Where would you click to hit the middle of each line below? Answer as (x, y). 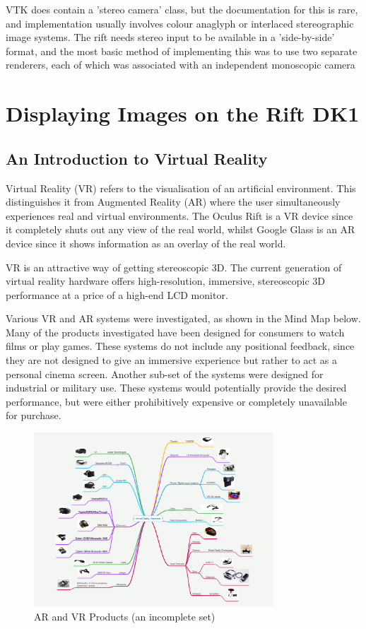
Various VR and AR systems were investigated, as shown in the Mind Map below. (183, 318)
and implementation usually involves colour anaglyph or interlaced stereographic (180, 23)
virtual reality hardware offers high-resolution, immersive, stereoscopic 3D (165, 281)
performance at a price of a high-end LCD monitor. (117, 294)
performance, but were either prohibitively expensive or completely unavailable (176, 401)
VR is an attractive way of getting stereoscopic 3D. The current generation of (174, 267)
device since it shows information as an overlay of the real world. (146, 243)
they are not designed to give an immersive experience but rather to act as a (171, 360)
